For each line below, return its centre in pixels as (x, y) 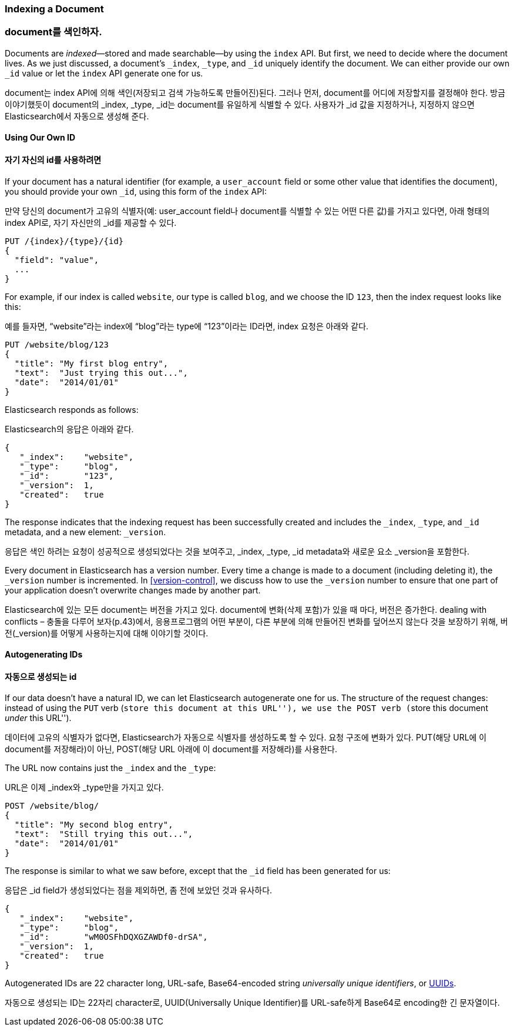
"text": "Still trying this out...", (104, 834)
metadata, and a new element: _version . (85, 532)
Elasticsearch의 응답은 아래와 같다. (69, 429)
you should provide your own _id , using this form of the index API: (136, 191)
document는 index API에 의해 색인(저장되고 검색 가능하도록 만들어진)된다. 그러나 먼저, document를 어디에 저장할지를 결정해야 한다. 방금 (255, 92)
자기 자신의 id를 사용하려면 (53, 159)
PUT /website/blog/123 (57, 344)
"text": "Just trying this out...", (101, 373)
